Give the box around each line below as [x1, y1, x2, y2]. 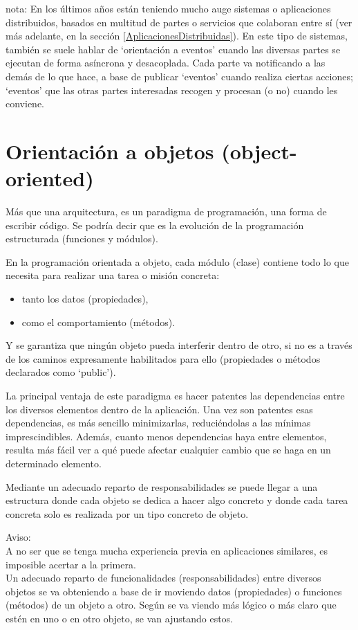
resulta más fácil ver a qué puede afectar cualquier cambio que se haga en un [6, 442, 331, 457]
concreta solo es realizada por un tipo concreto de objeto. [6, 506, 249, 521]
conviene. [6, 96, 44, 111]
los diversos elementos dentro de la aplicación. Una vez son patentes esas [6, 402, 313, 416]
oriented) [6, 164, 94, 192]
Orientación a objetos [6, 136, 214, 165]
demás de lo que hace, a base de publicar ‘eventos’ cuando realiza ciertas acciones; [6, 69, 353, 83]
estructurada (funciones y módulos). [6, 231, 158, 246]
